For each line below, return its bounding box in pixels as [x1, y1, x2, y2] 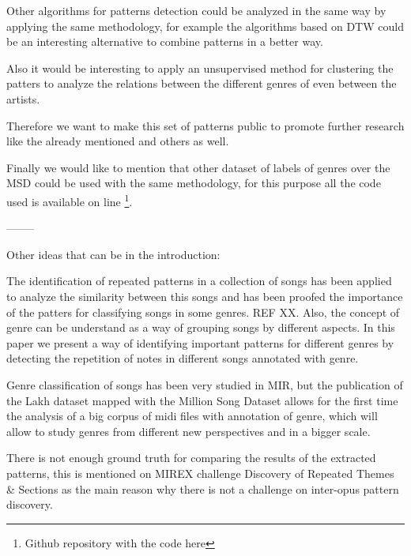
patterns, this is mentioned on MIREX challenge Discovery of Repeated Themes [6, 464, 394, 481]
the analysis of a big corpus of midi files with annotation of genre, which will [6, 408, 378, 424]
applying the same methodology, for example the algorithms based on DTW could [6, 17, 404, 34]
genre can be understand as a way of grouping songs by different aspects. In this [6, 319, 395, 336]
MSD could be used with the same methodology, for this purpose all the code [6, 175, 381, 191]
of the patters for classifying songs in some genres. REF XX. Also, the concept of [6, 303, 400, 320]
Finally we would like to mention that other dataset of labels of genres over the [6, 159, 390, 175]
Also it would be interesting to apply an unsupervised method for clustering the [6, 59, 394, 76]
